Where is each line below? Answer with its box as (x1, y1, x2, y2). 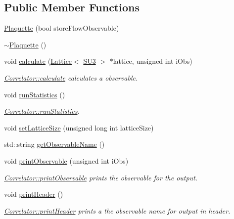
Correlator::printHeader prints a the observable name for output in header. (4, 205, 231, 216)
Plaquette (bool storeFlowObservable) (4, 23, 119, 33)
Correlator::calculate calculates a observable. (4, 72, 138, 83)
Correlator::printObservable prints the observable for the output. (4, 172, 198, 182)
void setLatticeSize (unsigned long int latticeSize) (4, 122, 154, 132)
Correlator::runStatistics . (4, 106, 80, 116)
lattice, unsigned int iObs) (113, 56, 192, 66)
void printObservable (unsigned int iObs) (4, 155, 129, 166)
